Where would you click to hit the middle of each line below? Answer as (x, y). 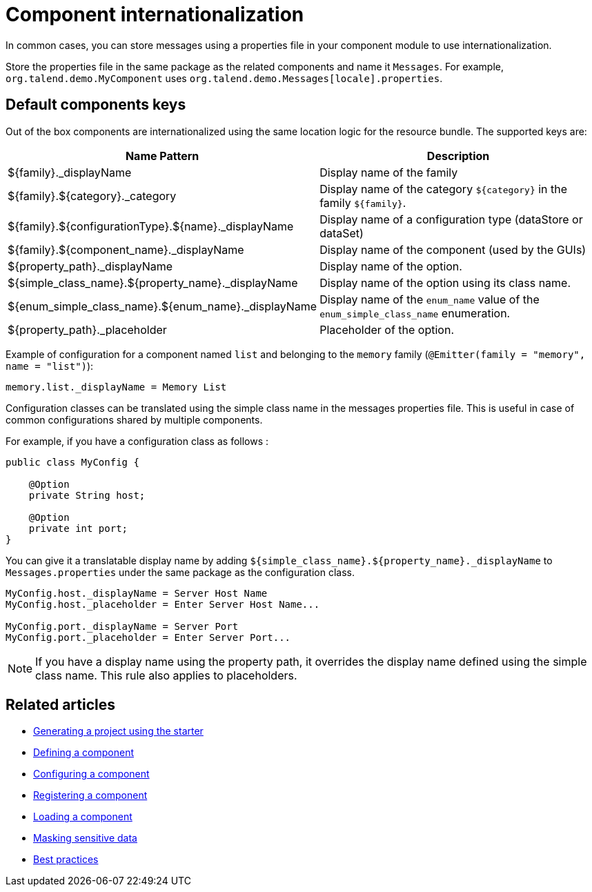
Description (458, 156)
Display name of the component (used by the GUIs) (453, 249)
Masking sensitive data (85, 838)
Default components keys (96, 105)
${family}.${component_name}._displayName (126, 249)
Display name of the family (389, 172)
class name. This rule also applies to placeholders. (166, 675)
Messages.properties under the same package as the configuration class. (180, 572)
